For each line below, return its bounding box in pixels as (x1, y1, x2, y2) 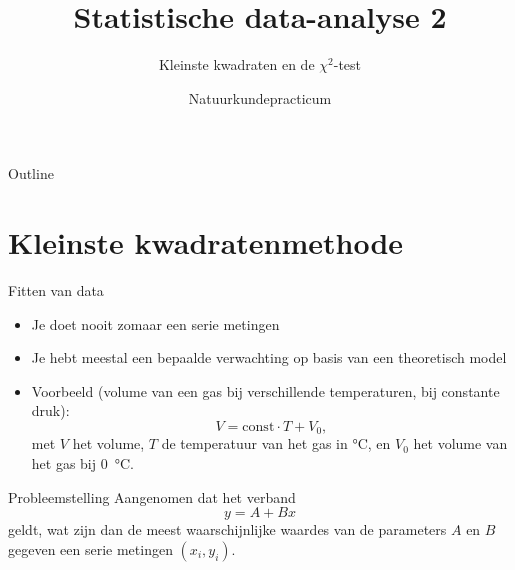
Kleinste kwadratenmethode (8, 222, 404, 263)
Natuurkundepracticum (188, 87, 332, 108)
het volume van (413, 433, 508, 454)
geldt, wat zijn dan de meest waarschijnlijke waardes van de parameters (8, 519, 447, 540)
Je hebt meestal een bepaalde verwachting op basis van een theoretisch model (31, 347, 507, 368)
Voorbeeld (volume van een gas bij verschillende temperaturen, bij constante (31, 380, 500, 401)
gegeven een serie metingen (8, 538, 173, 559)
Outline (8, 163, 54, 184)
